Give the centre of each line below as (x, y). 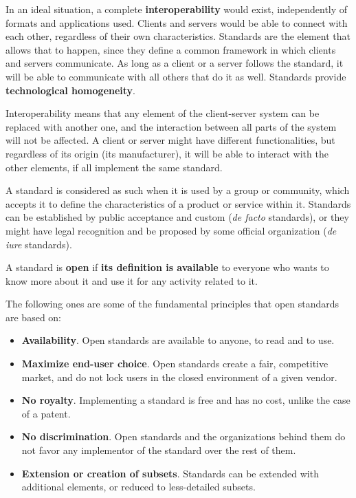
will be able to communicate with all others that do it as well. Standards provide (176, 76)
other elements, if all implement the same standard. (114, 167)
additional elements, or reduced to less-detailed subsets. (138, 487)
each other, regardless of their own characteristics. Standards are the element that (178, 36)
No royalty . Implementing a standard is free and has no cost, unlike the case (186, 400)
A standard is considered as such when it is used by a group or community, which (178, 190)
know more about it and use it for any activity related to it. (132, 280)
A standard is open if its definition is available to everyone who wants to (167, 267)
